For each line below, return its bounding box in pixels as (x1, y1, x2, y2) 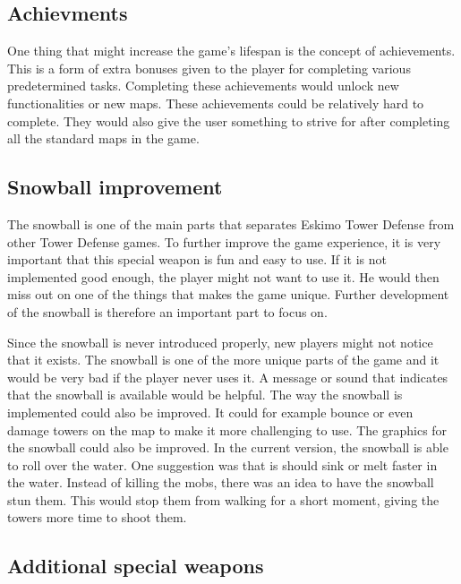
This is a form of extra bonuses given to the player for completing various (7, 58, 411, 77)
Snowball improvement (7, 173, 223, 201)
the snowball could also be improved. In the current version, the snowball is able (7, 438, 448, 457)
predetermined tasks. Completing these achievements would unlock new (7, 76, 399, 95)
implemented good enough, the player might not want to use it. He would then (7, 267, 440, 286)
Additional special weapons (7, 552, 264, 580)
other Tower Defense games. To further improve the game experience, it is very (7, 232, 441, 251)
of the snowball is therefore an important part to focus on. (7, 302, 328, 321)
